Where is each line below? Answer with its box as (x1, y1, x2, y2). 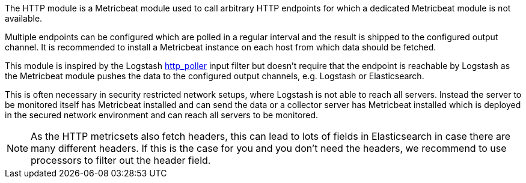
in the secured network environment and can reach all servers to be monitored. (5, 110, 319, 120)
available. (5, 13, 43, 23)
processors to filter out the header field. (31, 154, 211, 166)
